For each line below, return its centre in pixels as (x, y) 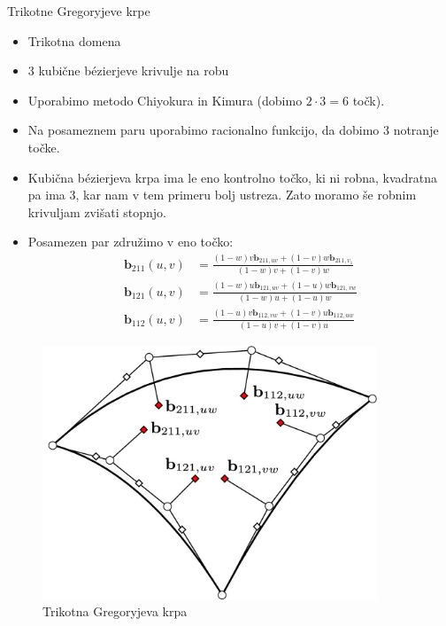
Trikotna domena (74, 40)
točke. (44, 147)
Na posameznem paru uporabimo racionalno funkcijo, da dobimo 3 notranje (233, 130)
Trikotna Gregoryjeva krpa (115, 611)
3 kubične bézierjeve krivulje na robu (128, 70)
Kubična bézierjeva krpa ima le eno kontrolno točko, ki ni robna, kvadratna (233, 177)
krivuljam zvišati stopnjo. (97, 211)
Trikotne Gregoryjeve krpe (79, 11)
